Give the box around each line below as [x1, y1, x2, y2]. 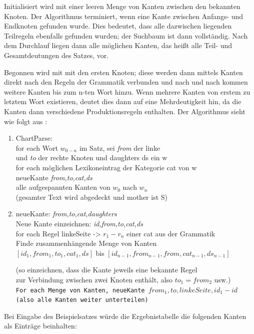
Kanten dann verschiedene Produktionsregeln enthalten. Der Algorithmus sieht [4, 106, 245, 116]
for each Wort [15, 142, 58, 153]
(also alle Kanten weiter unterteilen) [15, 296, 148, 304]
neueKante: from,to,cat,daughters [15, 208, 117, 219]
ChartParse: [15, 133, 52, 143]
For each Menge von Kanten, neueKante [15, 286, 145, 294]
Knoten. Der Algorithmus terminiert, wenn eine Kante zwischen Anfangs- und [4, 11, 243, 21]
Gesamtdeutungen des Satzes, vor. [4, 50, 109, 60]
